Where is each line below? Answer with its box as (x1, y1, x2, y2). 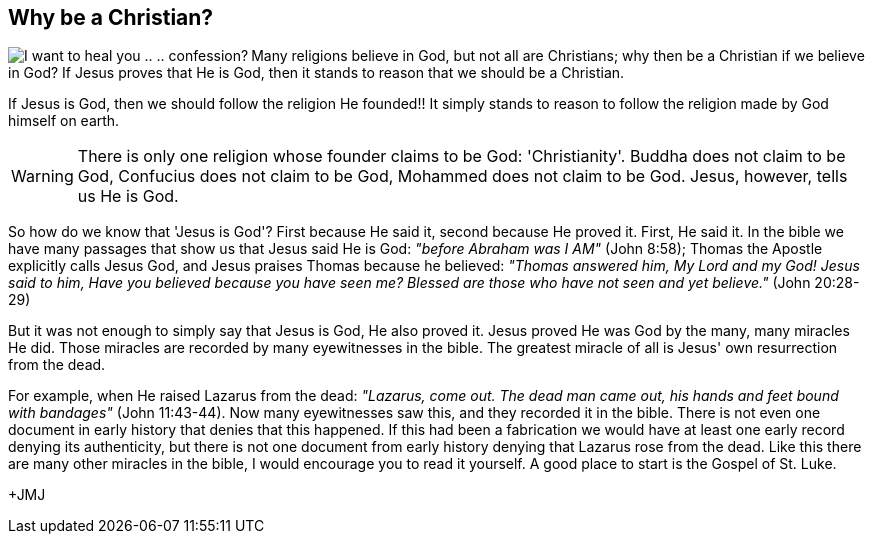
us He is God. (77, 186, 179, 207)
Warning (11, 166, 74, 187)
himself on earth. (8, 112, 120, 130)
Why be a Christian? (8, 5, 214, 30)
